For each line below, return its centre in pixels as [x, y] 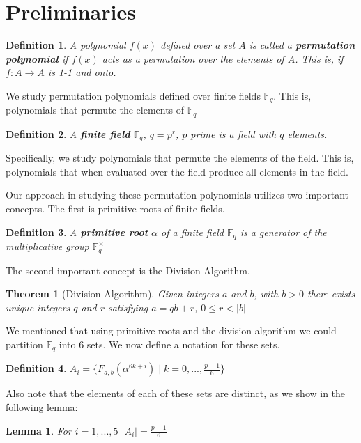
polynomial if [37, 58]
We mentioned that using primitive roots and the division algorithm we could [171, 331]
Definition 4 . [36, 368]
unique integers [38, 307]
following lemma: [42, 406]
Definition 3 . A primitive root [77, 232]
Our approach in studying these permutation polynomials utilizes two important [177, 195]
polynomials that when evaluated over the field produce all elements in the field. [177, 171]
